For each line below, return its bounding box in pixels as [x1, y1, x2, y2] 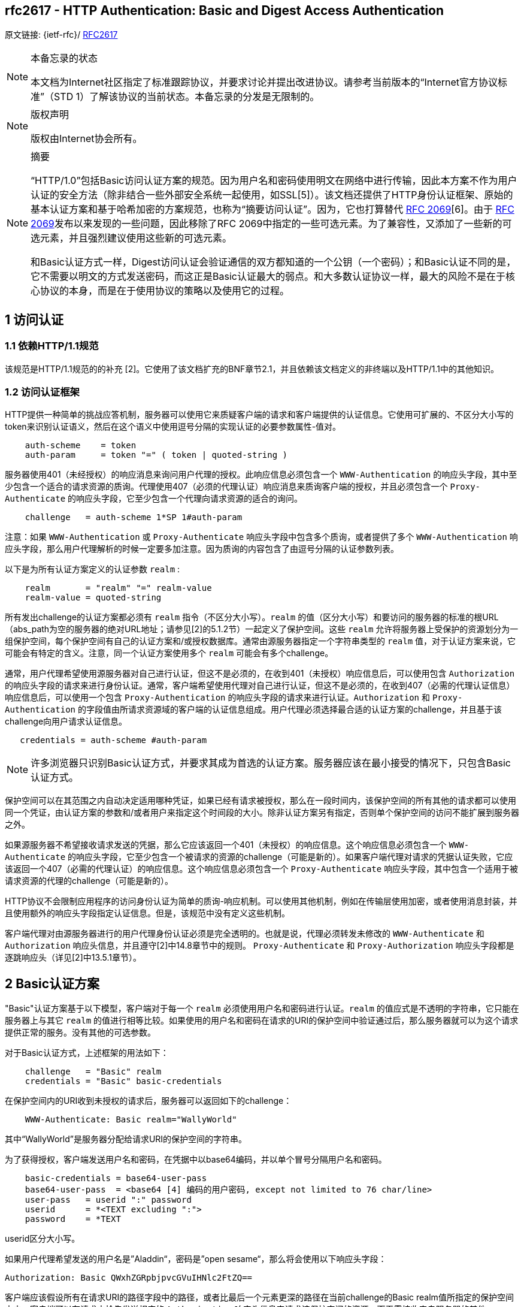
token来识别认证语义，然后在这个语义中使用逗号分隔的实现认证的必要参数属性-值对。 [5, 421, 341, 432]
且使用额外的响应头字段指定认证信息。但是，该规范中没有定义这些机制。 [5, 908, 290, 919]
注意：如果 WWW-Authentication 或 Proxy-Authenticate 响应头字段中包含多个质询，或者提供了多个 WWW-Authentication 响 [5, 532, 518, 542]
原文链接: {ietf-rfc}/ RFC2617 [5, 29, 118, 40]
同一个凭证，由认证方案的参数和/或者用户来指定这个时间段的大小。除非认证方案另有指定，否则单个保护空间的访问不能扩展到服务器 [5, 807, 520, 818]
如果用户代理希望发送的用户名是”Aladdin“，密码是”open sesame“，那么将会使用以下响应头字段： [5, 1254, 387, 1264]
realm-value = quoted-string [25, 593, 162, 603]
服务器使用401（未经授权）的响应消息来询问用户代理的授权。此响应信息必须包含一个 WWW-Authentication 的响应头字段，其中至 [5, 469, 517, 480]
